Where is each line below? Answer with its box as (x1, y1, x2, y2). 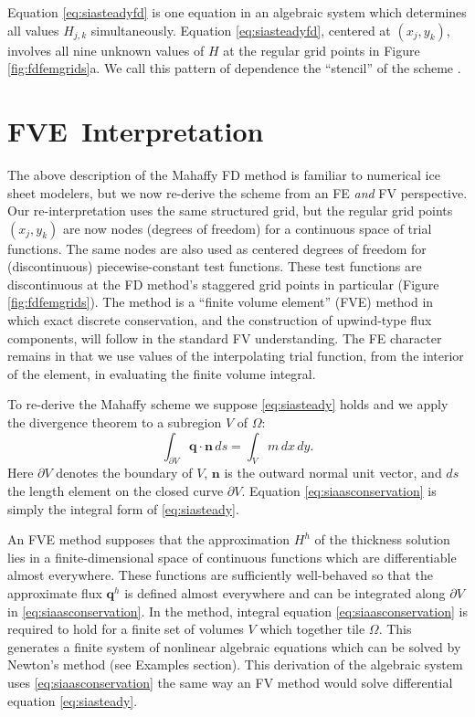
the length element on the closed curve (7, 481, 224, 501)
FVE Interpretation (7, 111, 264, 149)
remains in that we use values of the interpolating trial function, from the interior (7, 346, 464, 365)
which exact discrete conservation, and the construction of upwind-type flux (7, 311, 432, 330)
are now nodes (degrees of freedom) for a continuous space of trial (62, 218, 432, 237)
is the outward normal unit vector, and (224, 463, 442, 482)
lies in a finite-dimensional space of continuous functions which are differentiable (7, 547, 457, 566)
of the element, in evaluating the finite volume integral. (7, 364, 316, 383)
